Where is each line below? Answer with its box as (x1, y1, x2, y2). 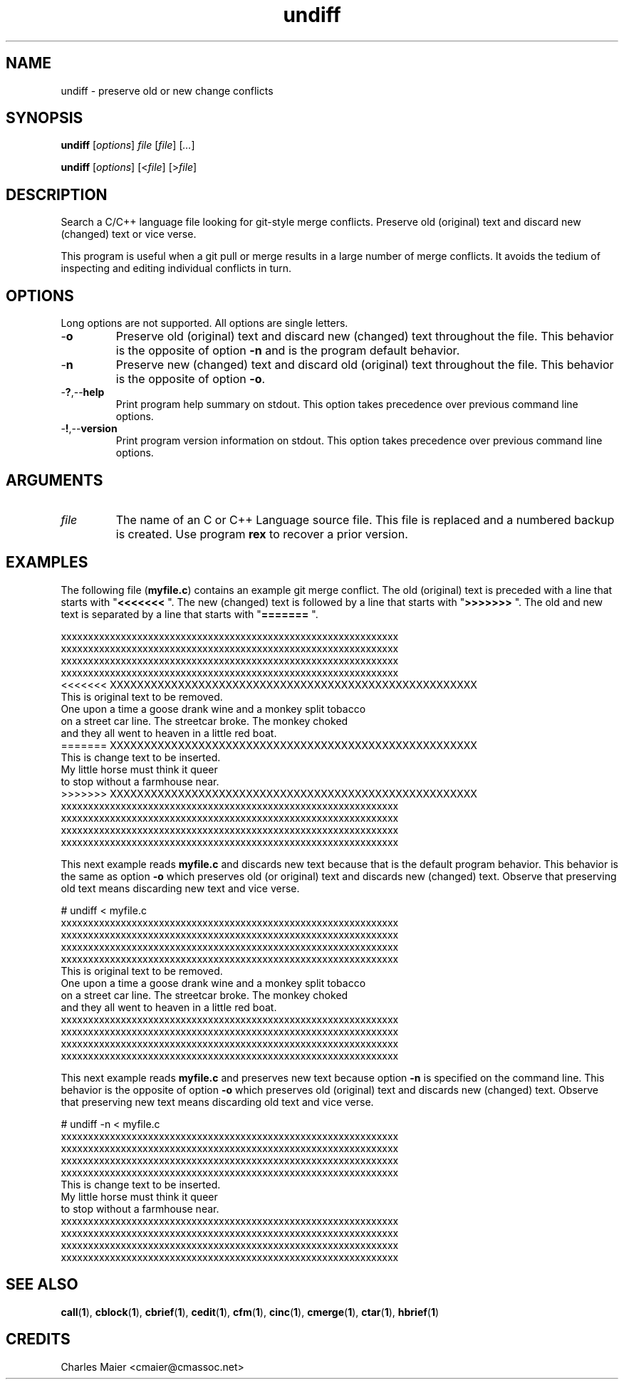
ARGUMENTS (6, 471, 103, 489)
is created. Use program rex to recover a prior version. (115, 526, 408, 541)
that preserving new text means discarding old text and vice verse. (61, 1095, 374, 1108)
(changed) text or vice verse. (61, 228, 197, 241)
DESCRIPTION (6, 185, 108, 204)
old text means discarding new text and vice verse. (61, 882, 300, 894)
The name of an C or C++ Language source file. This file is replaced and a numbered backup (115, 512, 615, 527)
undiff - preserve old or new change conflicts (61, 84, 274, 97)
